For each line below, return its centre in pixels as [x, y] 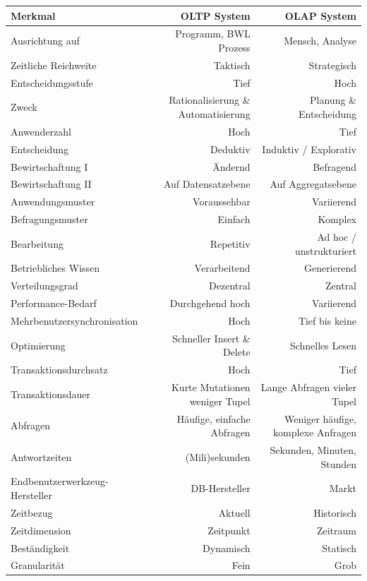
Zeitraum [336, 530]
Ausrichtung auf [45, 41]
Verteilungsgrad [44, 286]
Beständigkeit [40, 547]
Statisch [339, 547]
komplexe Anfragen [315, 432]
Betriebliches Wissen [55, 268]
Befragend [335, 166]
